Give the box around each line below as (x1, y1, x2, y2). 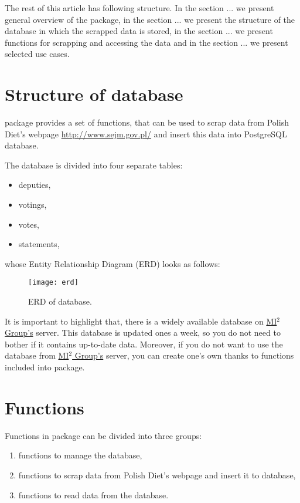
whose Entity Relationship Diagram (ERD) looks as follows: (5, 257, 220, 269)
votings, (18, 198, 47, 211)
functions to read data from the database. (18, 488, 169, 501)
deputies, (18, 178, 51, 191)
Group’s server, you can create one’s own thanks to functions (74, 349, 294, 362)
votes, (18, 218, 39, 230)
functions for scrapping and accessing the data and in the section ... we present (5, 36, 288, 48)
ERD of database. (28, 295, 92, 308)
